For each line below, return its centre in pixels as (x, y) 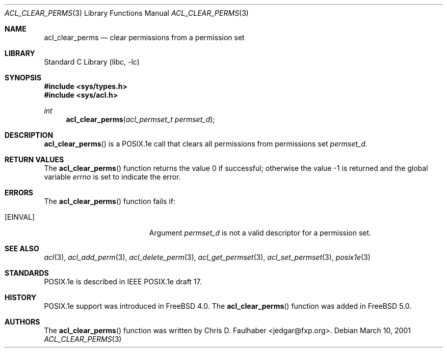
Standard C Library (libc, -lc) (92, 62)
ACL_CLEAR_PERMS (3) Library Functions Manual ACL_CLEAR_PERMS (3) (127, 13)
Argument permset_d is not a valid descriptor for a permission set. (260, 233)
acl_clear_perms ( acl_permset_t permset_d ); (140, 119)
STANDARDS (27, 273)
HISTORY (21, 297)
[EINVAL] (20, 217)
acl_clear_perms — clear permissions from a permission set (144, 37)
